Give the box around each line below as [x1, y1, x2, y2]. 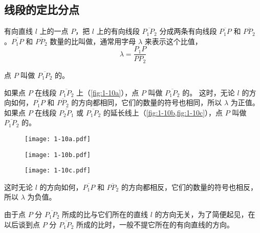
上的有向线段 [96, 26, 140, 36]
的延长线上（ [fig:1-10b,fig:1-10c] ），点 [103, 107, 223, 118]
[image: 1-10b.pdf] [25, 151, 91, 159]
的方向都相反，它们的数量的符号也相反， [121, 181, 257, 192]
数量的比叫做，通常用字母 [50, 35, 136, 46]
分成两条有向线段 [159, 26, 217, 36]
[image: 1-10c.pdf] [25, 167, 91, 174]
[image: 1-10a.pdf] [25, 135, 91, 143]
